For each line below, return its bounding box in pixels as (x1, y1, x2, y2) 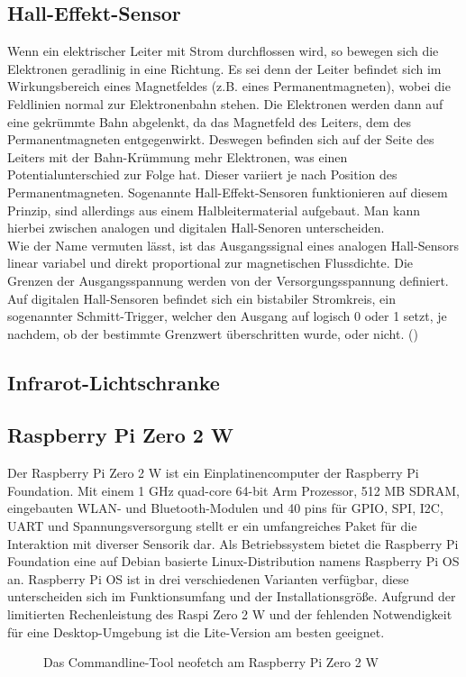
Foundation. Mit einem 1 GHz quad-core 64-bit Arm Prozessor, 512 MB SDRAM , (7, 480, 460, 499)
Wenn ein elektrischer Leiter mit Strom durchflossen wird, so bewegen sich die (7, 41, 439, 60)
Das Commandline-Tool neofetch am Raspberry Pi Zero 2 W (43, 653, 379, 672)
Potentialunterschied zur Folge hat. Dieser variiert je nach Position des (7, 165, 397, 184)
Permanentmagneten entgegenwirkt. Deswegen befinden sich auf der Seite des (7, 130, 434, 149)
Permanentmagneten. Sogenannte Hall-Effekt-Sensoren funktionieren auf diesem (7, 182, 448, 201)
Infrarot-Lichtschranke (7, 368, 220, 396)
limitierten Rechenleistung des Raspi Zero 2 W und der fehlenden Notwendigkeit (7, 605, 452, 624)
